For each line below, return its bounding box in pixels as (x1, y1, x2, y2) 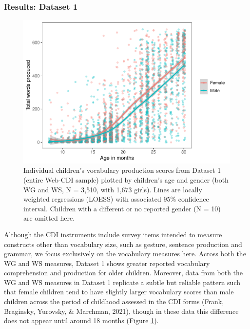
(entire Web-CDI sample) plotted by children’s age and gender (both (23, 174, 229, 185)
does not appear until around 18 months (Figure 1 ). (4, 315, 159, 326)
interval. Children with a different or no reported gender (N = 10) (23, 203, 221, 213)
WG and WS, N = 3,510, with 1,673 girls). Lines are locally (23, 184, 202, 194)
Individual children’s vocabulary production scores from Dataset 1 (23, 165, 221, 175)
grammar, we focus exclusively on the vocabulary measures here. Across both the (4, 248, 246, 259)
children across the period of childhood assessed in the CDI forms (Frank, (4, 296, 224, 307)
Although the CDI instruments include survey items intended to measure (4, 229, 222, 239)
